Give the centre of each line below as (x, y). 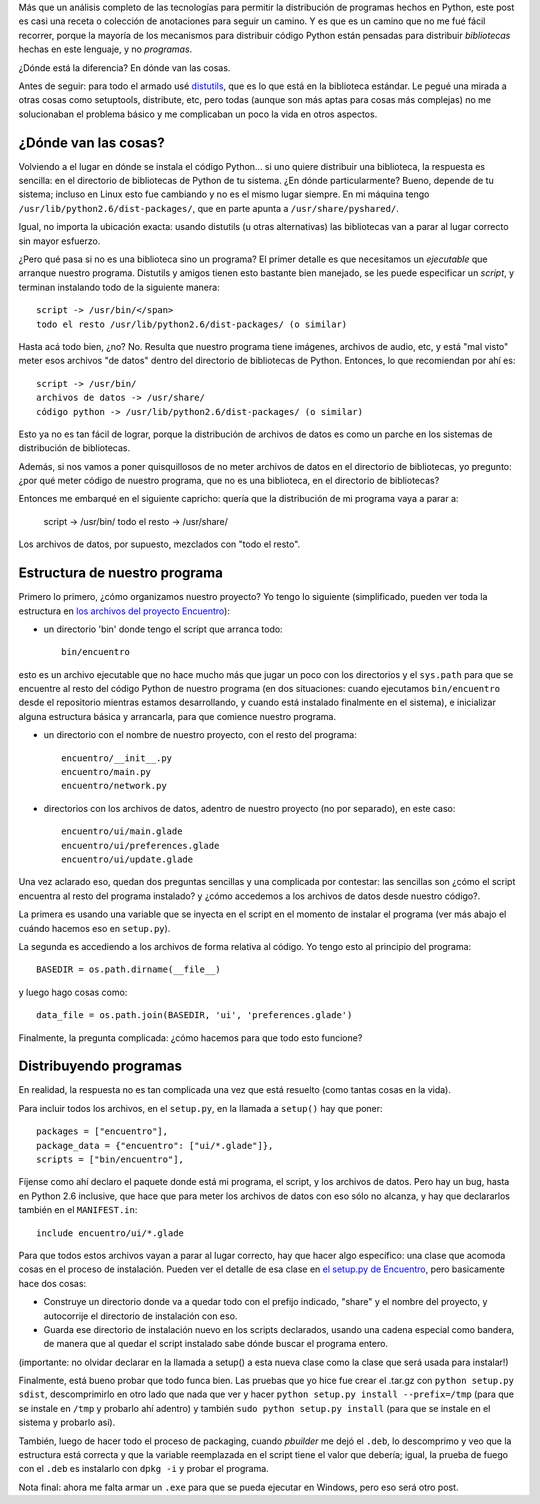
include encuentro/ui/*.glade (110, 1233)
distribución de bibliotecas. (74, 448)
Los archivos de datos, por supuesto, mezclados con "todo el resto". (159, 544)
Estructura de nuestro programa (121, 573)
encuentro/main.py (106, 772)
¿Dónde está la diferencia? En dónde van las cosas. (124, 67)
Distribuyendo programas (100, 1066)
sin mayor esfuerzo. (59, 241)
